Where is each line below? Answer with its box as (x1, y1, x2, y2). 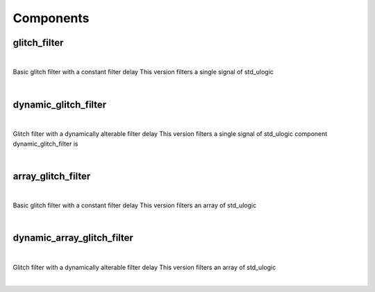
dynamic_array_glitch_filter (12, 232, 133, 244)
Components (12, 10, 90, 26)
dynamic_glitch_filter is (12, 139, 78, 148)
